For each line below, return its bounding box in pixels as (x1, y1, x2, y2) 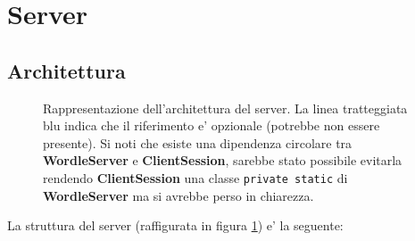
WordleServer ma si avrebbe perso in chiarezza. (43, 186, 314, 204)
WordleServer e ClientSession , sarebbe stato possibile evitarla (43, 151, 403, 170)
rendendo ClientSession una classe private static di (43, 168, 348, 187)
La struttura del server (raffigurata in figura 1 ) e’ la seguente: (7, 216, 344, 235)
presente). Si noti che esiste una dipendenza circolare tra (43, 133, 353, 152)
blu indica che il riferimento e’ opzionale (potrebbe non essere (43, 116, 380, 135)
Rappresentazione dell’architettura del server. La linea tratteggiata (43, 98, 408, 117)
